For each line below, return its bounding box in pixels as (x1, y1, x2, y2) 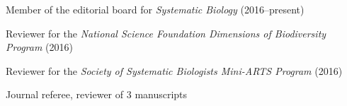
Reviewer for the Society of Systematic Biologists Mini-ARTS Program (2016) (6, 63, 343, 78)
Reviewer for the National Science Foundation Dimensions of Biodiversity (6, 25, 326, 40)
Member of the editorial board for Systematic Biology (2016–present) (6, 2, 305, 16)
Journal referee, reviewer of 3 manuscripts (6, 87, 188, 102)
